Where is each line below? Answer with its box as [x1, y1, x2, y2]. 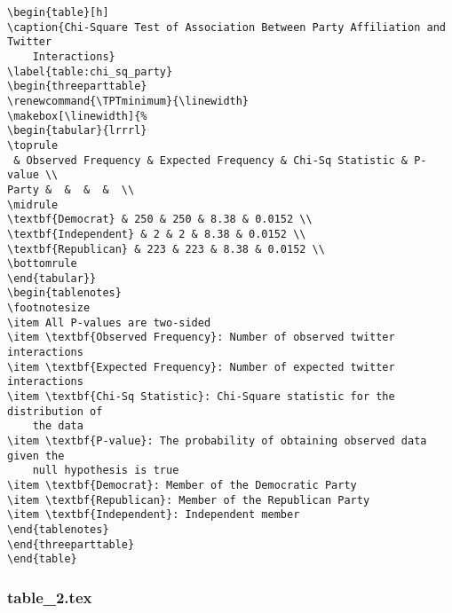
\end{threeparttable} [7, 538, 135, 551]
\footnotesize [7, 302, 91, 315]
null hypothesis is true [32, 464, 179, 477]
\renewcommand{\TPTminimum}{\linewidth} [7, 94, 250, 107]
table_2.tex [7, 585, 92, 608]
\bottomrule [7, 257, 77, 271]
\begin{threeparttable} [7, 80, 147, 93]
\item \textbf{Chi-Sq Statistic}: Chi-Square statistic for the [7, 390, 395, 404]
